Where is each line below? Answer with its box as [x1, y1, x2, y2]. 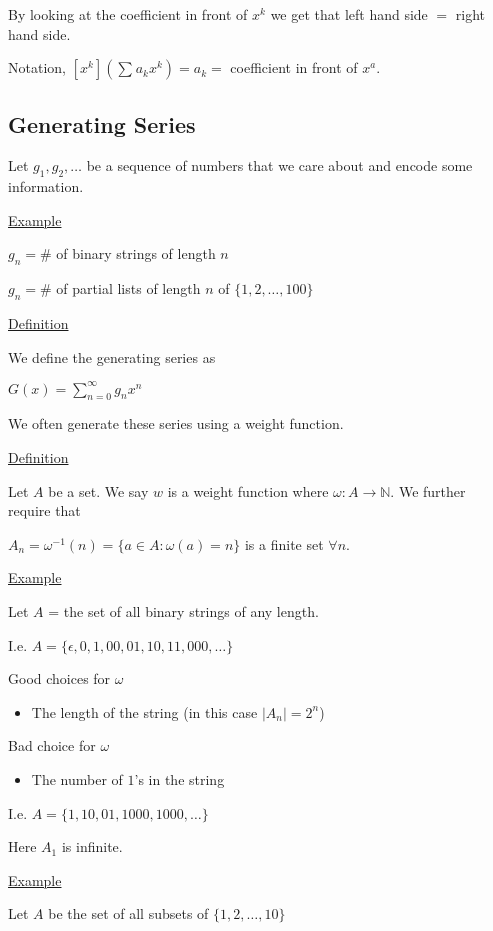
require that [8, 500, 81, 521]
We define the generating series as [8, 346, 216, 367]
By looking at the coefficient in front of [8, 4, 248, 24]
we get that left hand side [270, 4, 428, 24]
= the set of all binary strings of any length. [48, 601, 319, 622]
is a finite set [244, 533, 324, 554]
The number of [31, 768, 123, 789]
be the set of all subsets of [48, 903, 209, 924]
